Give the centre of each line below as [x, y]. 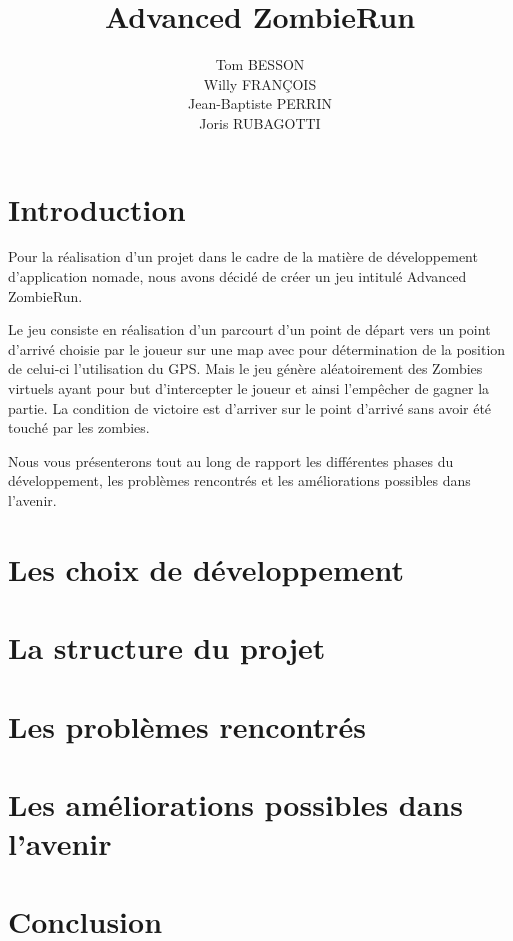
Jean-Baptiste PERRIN [260, 103]
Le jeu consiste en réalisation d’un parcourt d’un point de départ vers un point [249, 329]
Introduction [97, 208]
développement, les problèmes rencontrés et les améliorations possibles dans [239, 480]
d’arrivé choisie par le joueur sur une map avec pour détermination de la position [257, 348]
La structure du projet [167, 647]
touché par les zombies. [79, 427]
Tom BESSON [260, 64]
